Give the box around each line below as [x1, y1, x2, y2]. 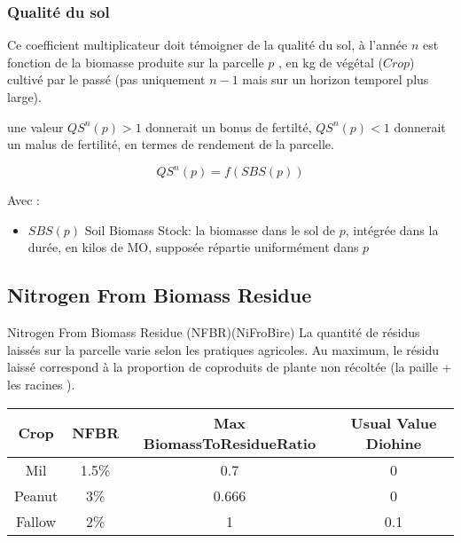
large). [7, 88, 42, 106]
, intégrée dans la [345, 220, 439, 239]
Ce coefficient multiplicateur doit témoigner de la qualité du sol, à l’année [7, 35, 408, 54]
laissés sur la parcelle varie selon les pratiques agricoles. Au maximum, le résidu [7, 340, 439, 358]
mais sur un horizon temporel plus [242, 70, 429, 89]
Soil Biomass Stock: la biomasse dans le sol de [84, 220, 335, 239]
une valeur [7, 117, 64, 136]
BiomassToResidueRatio [143, 432, 316, 453]
